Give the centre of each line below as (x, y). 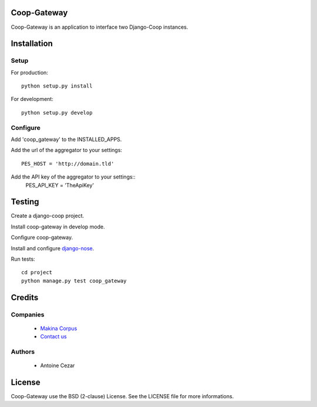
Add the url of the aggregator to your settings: (67, 150)
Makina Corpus (59, 328)
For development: (32, 99)
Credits (25, 297)
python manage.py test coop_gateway (74, 281)
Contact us (53, 337)
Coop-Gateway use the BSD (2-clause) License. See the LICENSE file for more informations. (122, 396)
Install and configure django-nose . (53, 248)
